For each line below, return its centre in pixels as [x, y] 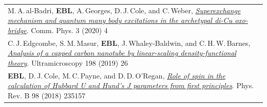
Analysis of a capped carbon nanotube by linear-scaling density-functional [122, 53]
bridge [17, 30]
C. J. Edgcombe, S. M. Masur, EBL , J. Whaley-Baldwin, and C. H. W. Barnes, [129, 43]
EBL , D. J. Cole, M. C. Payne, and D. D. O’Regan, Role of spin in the [117, 75]
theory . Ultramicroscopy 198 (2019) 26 [68, 62]
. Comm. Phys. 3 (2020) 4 [67, 30]
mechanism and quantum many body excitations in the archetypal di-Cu [120, 20]
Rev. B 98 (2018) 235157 [47, 95]
